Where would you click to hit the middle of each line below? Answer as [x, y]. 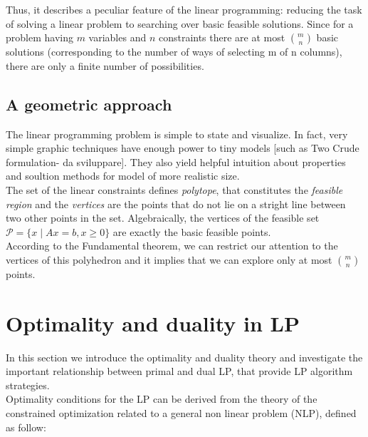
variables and [117, 37]
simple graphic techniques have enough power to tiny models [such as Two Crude [183, 148]
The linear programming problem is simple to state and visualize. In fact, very [177, 134]
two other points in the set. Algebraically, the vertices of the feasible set [163, 218]
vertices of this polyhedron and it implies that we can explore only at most [169, 259]
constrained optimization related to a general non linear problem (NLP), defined [181, 413]
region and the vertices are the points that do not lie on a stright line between [176, 204]
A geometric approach [89, 104]
